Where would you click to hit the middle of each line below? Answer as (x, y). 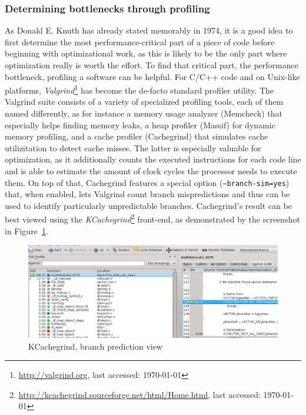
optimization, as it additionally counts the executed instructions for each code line (153, 159)
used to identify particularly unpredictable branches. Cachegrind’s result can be (148, 205)
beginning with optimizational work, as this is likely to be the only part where (146, 53)
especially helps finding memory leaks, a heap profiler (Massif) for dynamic (140, 124)
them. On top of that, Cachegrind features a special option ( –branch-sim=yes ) (147, 182)
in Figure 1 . (26, 230)
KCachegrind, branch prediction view (96, 346)
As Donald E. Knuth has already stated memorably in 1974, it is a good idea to (149, 30)
